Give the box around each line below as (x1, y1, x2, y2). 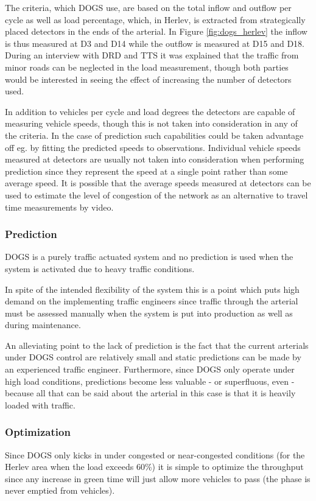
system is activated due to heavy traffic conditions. (5, 262, 195, 275)
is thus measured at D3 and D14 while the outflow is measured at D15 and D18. (5, 37, 304, 49)
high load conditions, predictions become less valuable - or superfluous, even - (5, 374, 295, 387)
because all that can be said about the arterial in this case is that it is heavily (5, 387, 296, 399)
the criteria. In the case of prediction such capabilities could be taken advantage (5, 128, 304, 141)
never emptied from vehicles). (5, 484, 115, 497)
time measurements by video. (5, 200, 114, 213)
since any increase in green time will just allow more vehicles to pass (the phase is (5, 472, 311, 485)
